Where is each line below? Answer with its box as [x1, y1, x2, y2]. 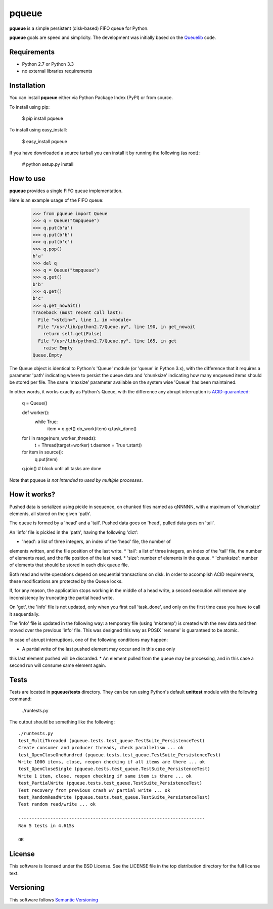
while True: [34, 419, 58, 425]
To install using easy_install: [9, 127, 67, 133]
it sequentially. [9, 611, 40, 617]
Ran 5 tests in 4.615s [18, 823, 75, 829]
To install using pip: [9, 104, 50, 110]
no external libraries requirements [22, 68, 93, 74]
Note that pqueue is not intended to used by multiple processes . [9, 477, 143, 483]
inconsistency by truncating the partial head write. [9, 595, 114, 601]
